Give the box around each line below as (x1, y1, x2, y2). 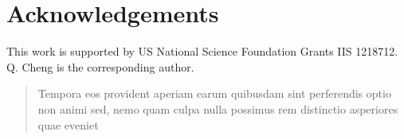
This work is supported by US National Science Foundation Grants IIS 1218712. (6, 43, 398, 60)
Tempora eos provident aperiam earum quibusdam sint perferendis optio (37, 85, 391, 102)
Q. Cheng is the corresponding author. (6, 58, 194, 75)
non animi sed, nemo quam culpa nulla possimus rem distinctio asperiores (37, 100, 398, 117)
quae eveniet (37, 116, 99, 133)
